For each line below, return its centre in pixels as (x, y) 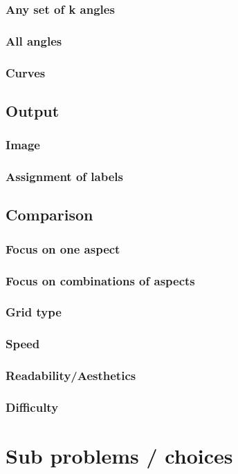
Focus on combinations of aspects (100, 280)
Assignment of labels (64, 177)
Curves (26, 72)
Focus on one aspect (63, 248)
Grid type (34, 312)
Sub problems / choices (119, 456)
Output (33, 110)
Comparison (49, 215)
